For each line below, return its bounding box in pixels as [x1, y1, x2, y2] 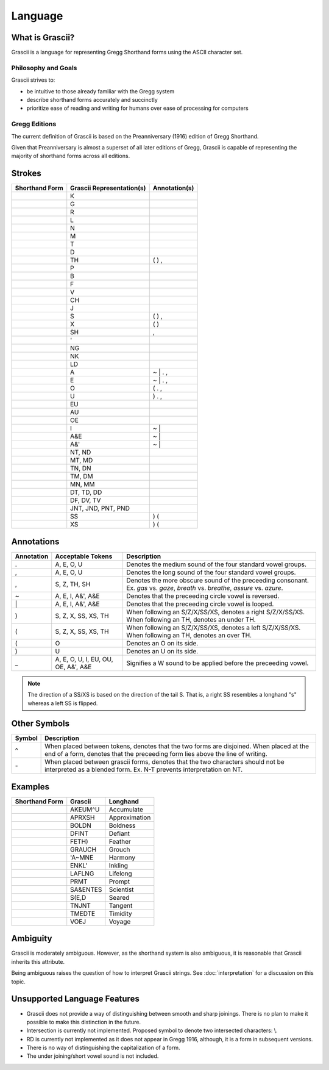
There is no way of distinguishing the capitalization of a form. [26, 1044, 180, 1052]
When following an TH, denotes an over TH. [126, 631, 252, 639]
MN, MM [70, 480, 95, 489]
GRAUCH [70, 845, 97, 853]
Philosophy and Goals [11, 63, 77, 72]
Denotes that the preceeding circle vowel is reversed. [126, 592, 280, 600]
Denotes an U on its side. [126, 647, 199, 655]
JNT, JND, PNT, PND [70, 504, 130, 512]
